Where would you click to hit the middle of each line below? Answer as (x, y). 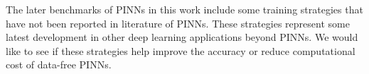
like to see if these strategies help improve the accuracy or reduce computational (181, 50)
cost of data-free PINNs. (59, 64)
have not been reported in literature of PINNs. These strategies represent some (178, 23)
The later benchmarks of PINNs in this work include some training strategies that (184, 9)
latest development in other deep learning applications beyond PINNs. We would (182, 37)
